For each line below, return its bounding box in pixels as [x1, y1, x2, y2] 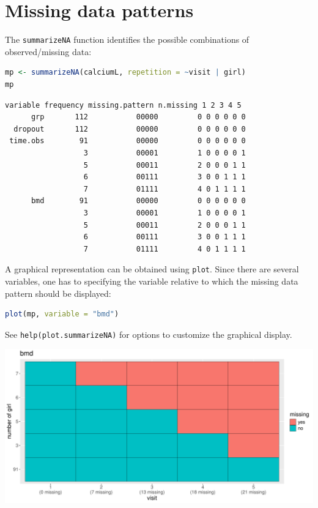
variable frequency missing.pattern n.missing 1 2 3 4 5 [5, 100, 242, 110]
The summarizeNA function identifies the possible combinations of [5, 33, 250, 46]
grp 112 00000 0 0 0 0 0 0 [31, 113, 246, 122]
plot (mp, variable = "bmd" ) [5, 310, 119, 319]
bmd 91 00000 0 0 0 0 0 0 [31, 196, 246, 206]
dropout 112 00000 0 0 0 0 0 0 [13, 124, 246, 133]
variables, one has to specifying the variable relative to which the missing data [5, 274, 298, 287]
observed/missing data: [5, 45, 92, 58]
